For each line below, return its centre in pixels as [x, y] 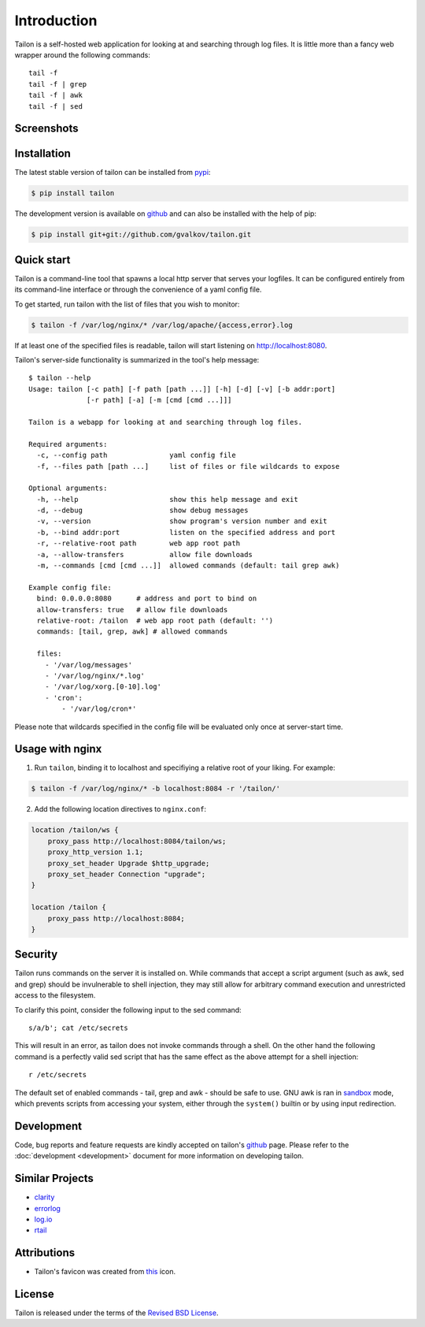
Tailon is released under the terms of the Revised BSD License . [116, 1313]
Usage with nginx [58, 749]
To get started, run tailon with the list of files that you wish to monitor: [127, 304]
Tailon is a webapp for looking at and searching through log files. [166, 422]
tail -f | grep [58, 84]
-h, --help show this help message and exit [167, 499]
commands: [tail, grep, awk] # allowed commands [132, 632]
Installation [42, 154]
